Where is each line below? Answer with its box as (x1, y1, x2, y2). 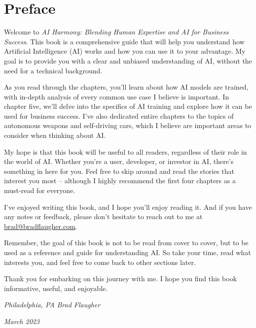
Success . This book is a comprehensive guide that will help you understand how (4, 36, 245, 46)
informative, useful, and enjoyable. (4, 283, 108, 293)
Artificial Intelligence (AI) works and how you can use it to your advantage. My (4, 46, 246, 56)
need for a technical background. (4, 65, 103, 75)
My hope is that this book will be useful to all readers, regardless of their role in (4, 146, 247, 157)
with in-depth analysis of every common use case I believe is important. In (4, 91, 229, 101)
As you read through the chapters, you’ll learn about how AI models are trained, (4, 82, 249, 92)
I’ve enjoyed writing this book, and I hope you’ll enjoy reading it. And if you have (4, 201, 252, 212)
